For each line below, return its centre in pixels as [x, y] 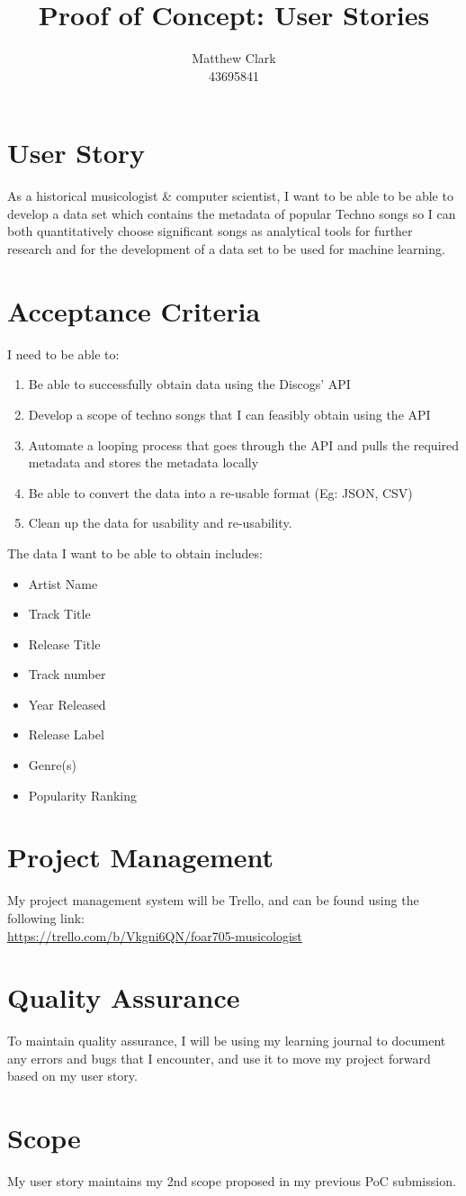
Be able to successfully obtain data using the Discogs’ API [189, 384]
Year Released [67, 704]
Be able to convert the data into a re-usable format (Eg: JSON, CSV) [220, 492]
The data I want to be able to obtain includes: [135, 553]
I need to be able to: [63, 353]
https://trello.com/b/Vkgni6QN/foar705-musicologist [155, 935]
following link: [46, 917]
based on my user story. [72, 1076]
